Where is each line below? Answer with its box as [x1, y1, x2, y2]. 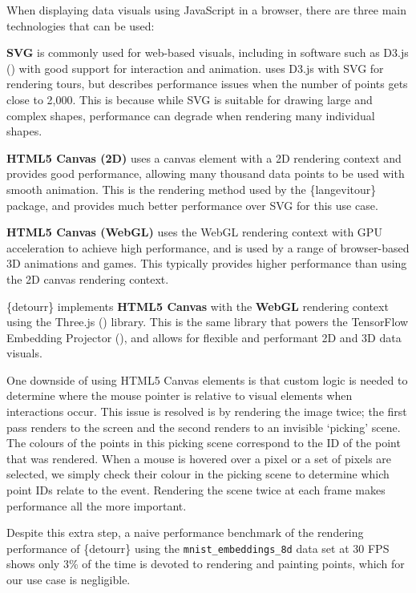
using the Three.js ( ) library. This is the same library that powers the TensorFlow [6, 313, 409, 330]
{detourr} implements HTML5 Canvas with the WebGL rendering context [6, 297, 389, 314]
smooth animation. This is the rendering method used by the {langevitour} [6, 180, 377, 197]
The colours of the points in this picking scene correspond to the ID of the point [6, 434, 401, 451]
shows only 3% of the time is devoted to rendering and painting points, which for [6, 555, 405, 572]
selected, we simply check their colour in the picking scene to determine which [6, 466, 390, 482]
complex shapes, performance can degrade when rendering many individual [6, 107, 375, 123]
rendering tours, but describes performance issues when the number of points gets [6, 75, 408, 92]
